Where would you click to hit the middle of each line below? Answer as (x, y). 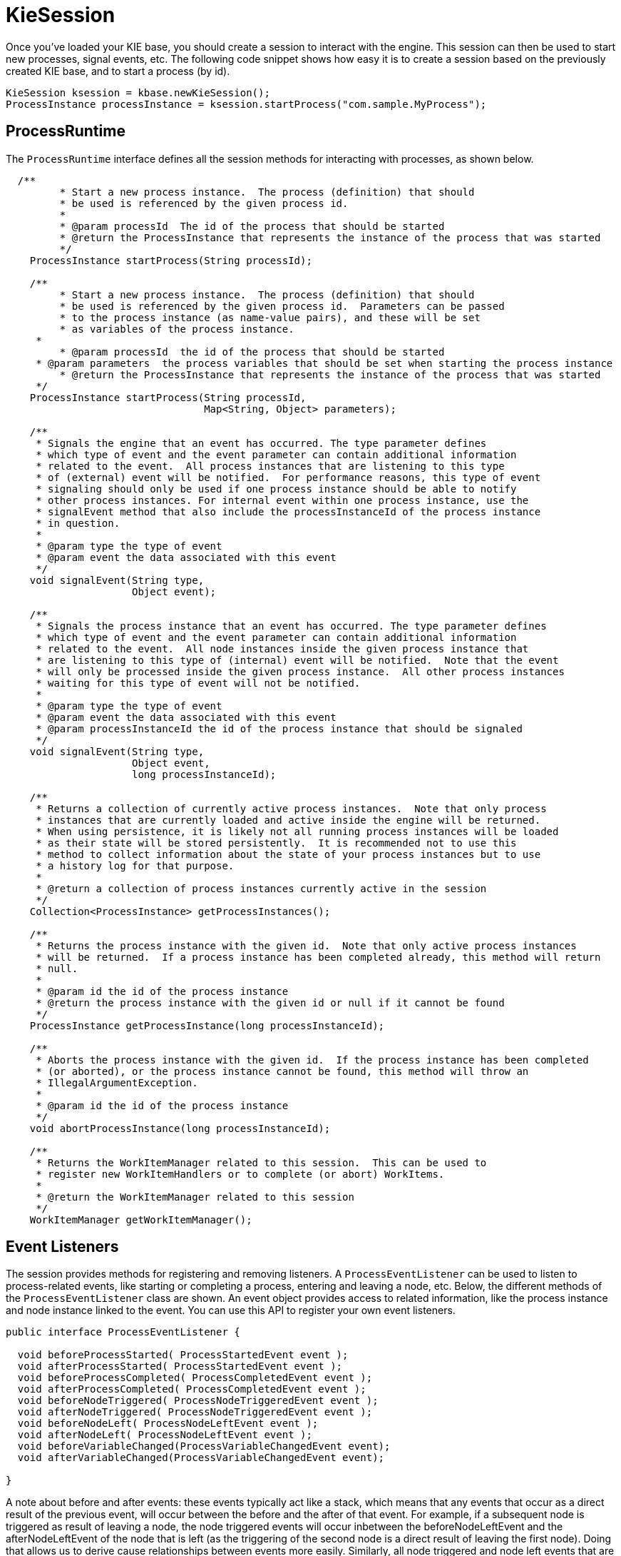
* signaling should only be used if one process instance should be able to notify (276, 489)
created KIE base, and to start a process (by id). (118, 71)
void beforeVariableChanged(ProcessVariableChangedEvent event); (204, 1446)
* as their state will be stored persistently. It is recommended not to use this (276, 843)
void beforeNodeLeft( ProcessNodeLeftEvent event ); (168, 1424)
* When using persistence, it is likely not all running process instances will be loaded (297, 831)
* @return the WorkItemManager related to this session (195, 1197)
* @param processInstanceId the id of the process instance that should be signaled (279, 728)
